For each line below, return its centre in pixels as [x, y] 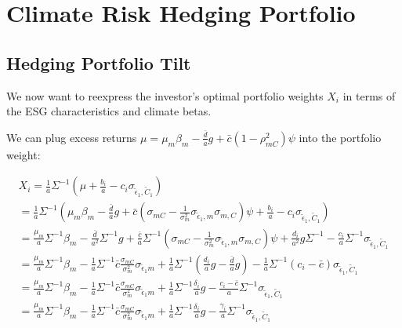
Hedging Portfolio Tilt [99, 62]
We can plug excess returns [72, 137]
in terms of [369, 95]
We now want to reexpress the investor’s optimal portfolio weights [165, 95]
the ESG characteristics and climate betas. [109, 111]
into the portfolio [340, 137]
